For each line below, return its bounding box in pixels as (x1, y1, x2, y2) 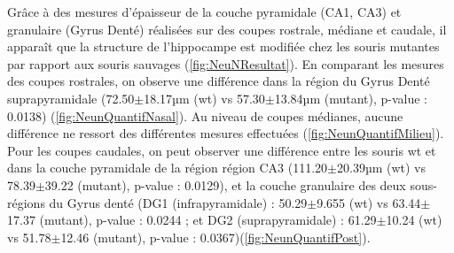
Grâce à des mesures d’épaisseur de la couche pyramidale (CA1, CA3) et (7, 3, 402, 20)
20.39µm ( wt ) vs (336, 158, 427, 177)
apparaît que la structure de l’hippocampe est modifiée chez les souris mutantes (7, 37, 440, 56)
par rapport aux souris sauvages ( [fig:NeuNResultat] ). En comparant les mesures (7, 54, 444, 73)
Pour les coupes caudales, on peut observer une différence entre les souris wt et (7, 141, 436, 159)
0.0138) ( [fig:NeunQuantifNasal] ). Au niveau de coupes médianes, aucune (7, 106, 403, 125)
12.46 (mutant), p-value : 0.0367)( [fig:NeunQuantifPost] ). (60, 227, 371, 246)
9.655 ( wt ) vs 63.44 (317, 193, 421, 211)
